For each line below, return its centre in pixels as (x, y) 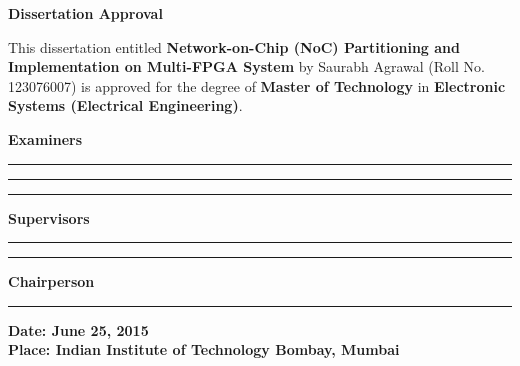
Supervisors (49, 217)
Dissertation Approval (85, 13)
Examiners (45, 138)
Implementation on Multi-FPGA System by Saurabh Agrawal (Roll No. (246, 66)
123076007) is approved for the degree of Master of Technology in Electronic (257, 85)
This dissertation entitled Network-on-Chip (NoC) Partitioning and (234, 46)
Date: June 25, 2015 (78, 329)
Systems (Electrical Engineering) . (125, 105)
